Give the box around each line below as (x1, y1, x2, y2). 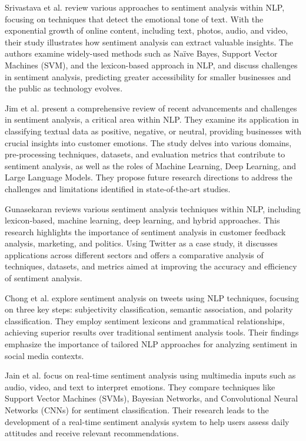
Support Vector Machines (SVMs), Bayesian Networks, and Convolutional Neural (5, 392, 298, 404)
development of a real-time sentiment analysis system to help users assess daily (5, 415, 290, 427)
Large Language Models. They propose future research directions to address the (5, 171, 292, 183)
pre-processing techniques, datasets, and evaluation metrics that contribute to (5, 148, 285, 160)
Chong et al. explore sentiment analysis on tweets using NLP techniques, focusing (5, 291, 299, 304)
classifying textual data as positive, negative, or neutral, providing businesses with (5, 124, 301, 137)
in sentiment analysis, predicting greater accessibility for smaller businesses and (5, 70, 291, 83)
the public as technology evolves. (5, 82, 123, 94)
